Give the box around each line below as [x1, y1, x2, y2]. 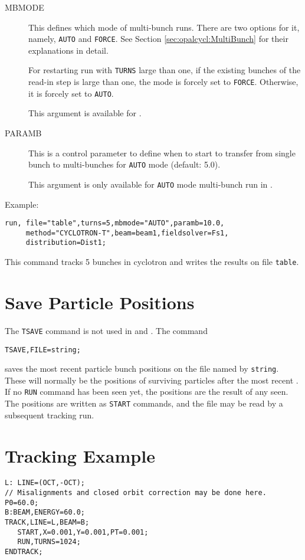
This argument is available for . [28, 107, 142, 119]
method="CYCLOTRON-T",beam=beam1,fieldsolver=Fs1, [25, 228, 229, 237]
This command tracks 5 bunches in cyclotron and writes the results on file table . [5, 256, 299, 268]
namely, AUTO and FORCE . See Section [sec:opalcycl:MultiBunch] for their [28, 32, 288, 45]
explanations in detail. [28, 44, 109, 56]
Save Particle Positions [5, 290, 195, 314]
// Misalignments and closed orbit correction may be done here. [5, 489, 267, 497]
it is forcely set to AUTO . [28, 87, 114, 99]
